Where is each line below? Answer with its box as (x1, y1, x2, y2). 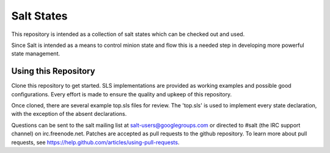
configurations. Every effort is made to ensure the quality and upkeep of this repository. (11, 90, 232, 98)
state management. (11, 50, 61, 57)
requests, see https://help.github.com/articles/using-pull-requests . (11, 138, 180, 146)
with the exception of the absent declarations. (11, 110, 127, 118)
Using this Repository (11, 66, 95, 76)
